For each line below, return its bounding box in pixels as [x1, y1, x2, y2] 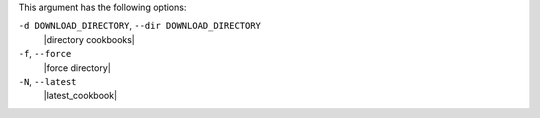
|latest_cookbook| [43, 90, 118, 102]
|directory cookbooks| [43, 33, 135, 45]
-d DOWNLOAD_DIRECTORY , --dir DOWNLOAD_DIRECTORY [18, 20, 262, 32]
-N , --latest [18, 75, 77, 87]
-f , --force [18, 48, 72, 60]
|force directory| [43, 61, 112, 74]
